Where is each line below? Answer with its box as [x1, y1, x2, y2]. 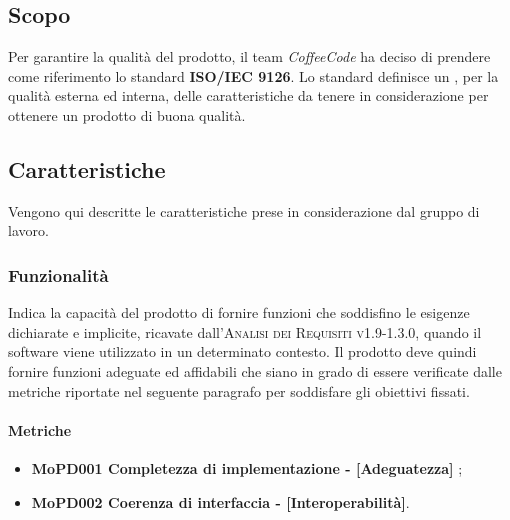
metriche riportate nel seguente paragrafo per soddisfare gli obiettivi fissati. [8, 380, 470, 401]
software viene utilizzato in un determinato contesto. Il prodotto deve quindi [8, 341, 477, 362]
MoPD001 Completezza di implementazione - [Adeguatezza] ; [31, 457, 463, 478]
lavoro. [8, 220, 49, 241]
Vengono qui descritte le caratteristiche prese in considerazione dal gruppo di [8, 200, 480, 221]
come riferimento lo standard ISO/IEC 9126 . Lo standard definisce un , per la [8, 65, 499, 86]
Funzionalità [8, 262, 109, 287]
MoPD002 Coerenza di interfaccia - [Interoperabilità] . [31, 491, 410, 512]
